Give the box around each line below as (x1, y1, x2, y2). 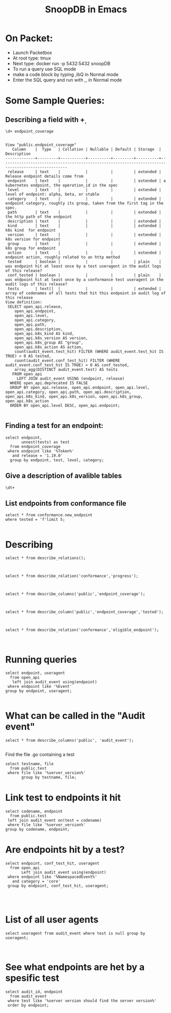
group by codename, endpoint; (5, 827, 70, 832)
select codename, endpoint (5, 809, 63, 814)
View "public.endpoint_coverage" (5, 142, 77, 147)
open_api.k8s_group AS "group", (14, 340, 83, 345)
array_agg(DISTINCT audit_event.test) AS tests (14, 367, 118, 372)
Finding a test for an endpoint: (5, 421, 103, 430)
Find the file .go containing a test (5, 752, 75, 758)
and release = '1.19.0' (12, 453, 63, 458)
